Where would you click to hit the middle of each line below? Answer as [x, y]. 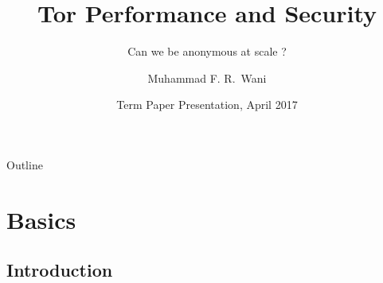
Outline [25, 164]
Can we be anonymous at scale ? [207, 51]
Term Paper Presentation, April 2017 [207, 105]
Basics [41, 219]
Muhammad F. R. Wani [207, 78]
